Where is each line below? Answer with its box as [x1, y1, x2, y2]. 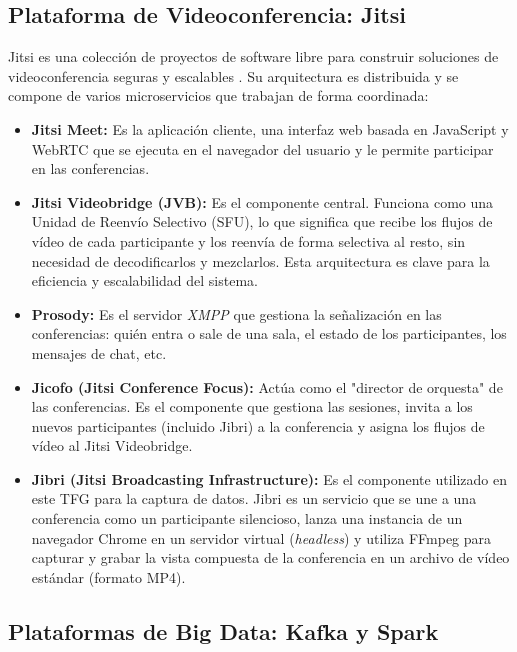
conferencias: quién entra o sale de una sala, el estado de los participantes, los [31, 323, 507, 344]
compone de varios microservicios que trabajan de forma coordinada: [8, 85, 429, 106]
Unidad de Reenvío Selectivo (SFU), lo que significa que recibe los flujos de [31, 211, 493, 232]
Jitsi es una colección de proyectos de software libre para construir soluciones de [8, 46, 499, 67]
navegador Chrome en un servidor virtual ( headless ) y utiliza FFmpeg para [31, 527, 492, 548]
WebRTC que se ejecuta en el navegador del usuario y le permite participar [31, 138, 494, 159]
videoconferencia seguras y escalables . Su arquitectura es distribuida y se [8, 65, 459, 86]
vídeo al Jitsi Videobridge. [31, 435, 193, 456]
